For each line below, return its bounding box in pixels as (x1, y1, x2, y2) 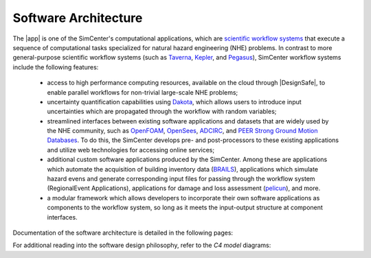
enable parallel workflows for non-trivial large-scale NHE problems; (47, 88, 238, 96)
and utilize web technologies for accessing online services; (47, 145, 215, 154)
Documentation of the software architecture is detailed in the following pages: (12, 228, 234, 237)
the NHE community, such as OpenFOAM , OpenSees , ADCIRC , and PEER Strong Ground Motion (47, 127, 318, 135)
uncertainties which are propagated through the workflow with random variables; (47, 107, 277, 116)
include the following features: (12, 62, 99, 71)
